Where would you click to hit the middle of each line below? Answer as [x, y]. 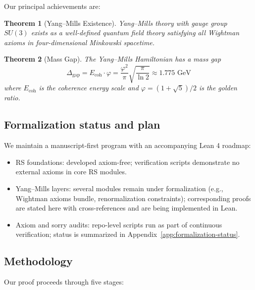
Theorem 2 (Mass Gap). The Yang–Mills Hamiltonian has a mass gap [113, 59]
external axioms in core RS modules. [71, 172]
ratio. [12, 98]
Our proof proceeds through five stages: [64, 282]
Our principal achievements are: [52, 6]
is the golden [218, 88]
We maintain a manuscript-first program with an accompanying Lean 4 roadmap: [127, 145]
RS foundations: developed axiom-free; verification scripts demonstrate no [127, 162]
